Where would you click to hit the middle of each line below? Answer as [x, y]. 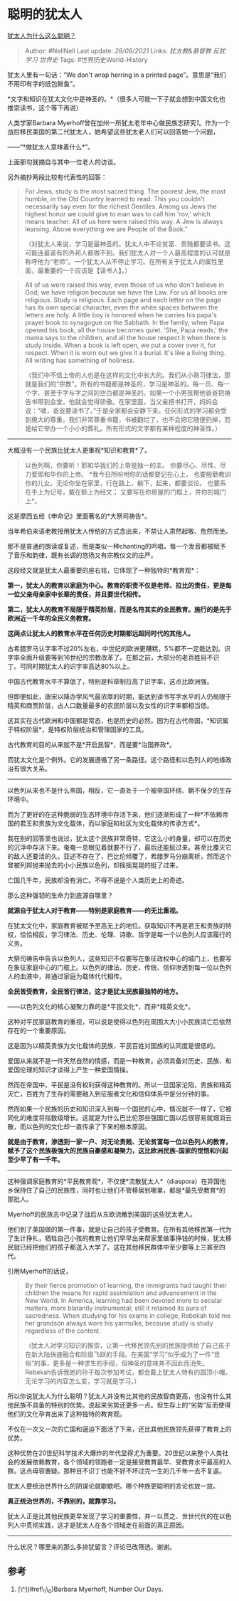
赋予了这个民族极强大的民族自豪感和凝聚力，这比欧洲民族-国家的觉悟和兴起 [118, 1151]
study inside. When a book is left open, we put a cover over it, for [120, 345]
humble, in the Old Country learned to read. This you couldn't [115, 199]
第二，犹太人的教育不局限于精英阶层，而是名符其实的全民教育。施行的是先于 [119, 609]
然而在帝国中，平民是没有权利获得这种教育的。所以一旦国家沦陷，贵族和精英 [119, 1084]
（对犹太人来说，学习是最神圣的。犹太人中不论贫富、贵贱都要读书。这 [128, 243]
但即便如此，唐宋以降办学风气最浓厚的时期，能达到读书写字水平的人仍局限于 [119, 696]
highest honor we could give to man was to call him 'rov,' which [118, 213]
